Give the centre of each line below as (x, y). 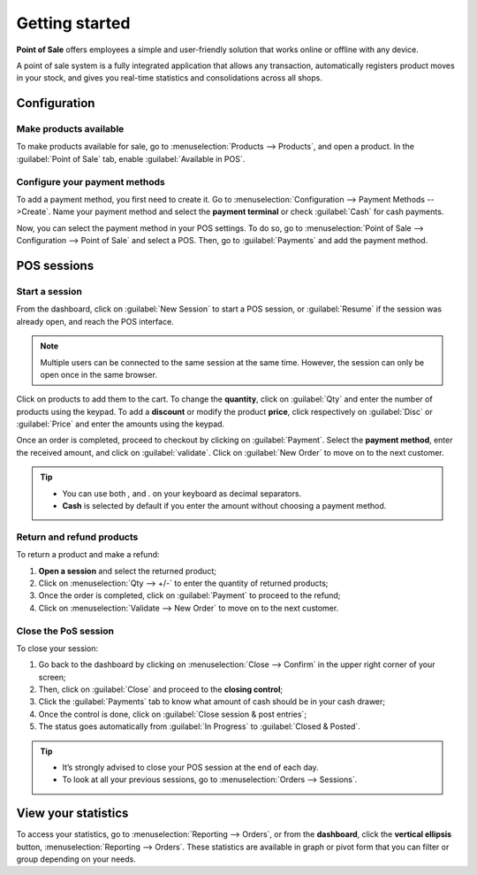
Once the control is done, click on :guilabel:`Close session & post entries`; (173, 714)
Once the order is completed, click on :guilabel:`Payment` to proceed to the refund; (189, 595)
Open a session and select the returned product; (127, 571)
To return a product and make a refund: (88, 555)
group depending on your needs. (76, 859)
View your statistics (72, 814)
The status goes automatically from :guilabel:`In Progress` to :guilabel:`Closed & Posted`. (200, 726)
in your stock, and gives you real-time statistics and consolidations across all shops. (169, 78)
